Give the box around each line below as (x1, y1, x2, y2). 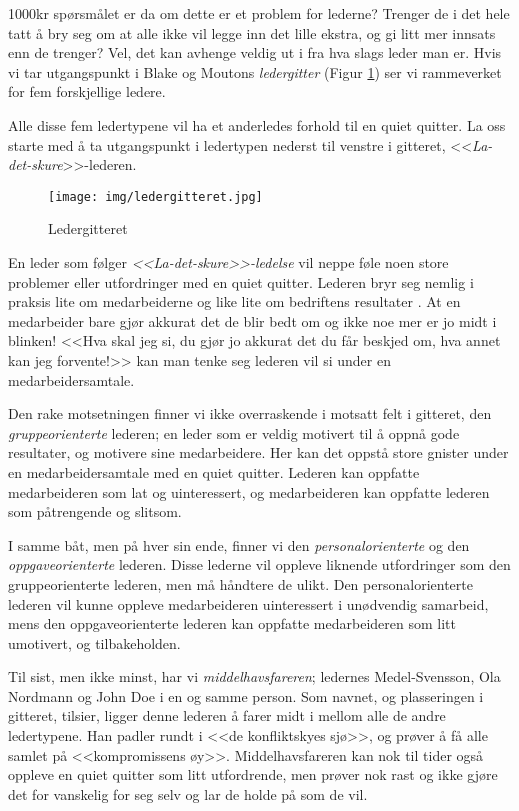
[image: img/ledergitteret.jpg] (48, 189, 263, 204)
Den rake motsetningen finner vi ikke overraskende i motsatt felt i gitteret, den (8, 403, 492, 424)
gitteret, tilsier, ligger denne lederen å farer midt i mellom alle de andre (8, 705, 446, 726)
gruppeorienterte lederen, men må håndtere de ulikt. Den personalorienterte (8, 573, 473, 594)
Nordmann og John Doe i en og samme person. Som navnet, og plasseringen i (8, 685, 484, 706)
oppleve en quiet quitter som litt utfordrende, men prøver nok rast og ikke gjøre (8, 764, 498, 785)
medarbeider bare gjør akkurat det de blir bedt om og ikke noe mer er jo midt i (8, 310, 497, 331)
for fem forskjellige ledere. (8, 81, 166, 102)
